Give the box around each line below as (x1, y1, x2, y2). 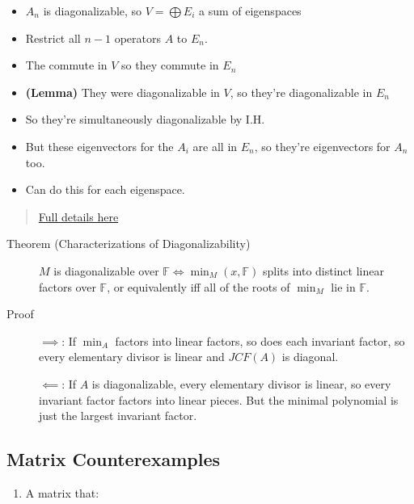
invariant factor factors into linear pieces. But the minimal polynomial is (39, 391, 399, 408)
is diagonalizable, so (43, 2, 142, 19)
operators (114, 29, 161, 46)
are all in (192, 137, 238, 154)
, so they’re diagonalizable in (230, 83, 373, 100)
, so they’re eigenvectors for (254, 137, 391, 154)
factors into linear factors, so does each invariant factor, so (115, 332, 405, 349)
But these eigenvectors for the (25, 137, 174, 154)
